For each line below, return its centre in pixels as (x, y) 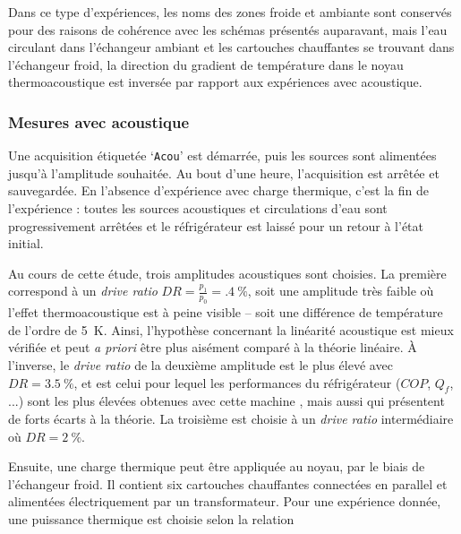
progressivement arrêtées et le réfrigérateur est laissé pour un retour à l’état (216, 225)
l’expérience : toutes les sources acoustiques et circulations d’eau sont (198, 208)
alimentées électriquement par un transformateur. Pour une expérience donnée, (225, 501)
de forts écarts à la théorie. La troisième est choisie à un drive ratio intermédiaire (231, 418)
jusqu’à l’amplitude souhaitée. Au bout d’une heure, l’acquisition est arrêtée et (224, 172)
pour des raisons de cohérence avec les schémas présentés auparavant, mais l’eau (228, 29)
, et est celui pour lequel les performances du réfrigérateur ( (237, 382)
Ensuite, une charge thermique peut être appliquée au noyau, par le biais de (217, 466)
